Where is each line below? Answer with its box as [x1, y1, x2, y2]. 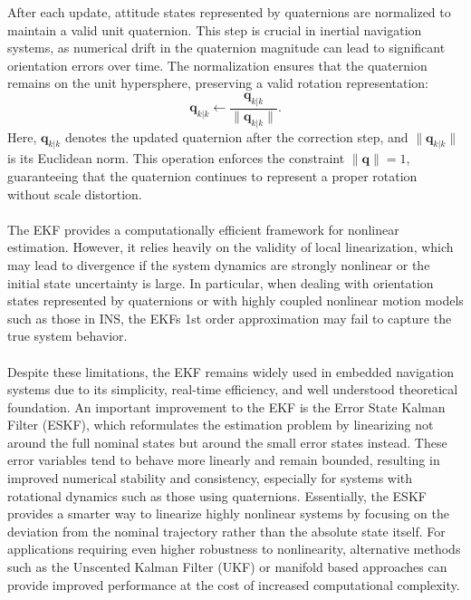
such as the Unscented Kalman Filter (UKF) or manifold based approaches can [7, 557, 447, 576]
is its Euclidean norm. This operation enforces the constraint [7, 149, 345, 168]
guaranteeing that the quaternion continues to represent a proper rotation [7, 166, 418, 185]
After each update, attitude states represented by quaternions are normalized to [7, 3, 451, 21]
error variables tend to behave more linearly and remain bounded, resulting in [7, 450, 440, 469]
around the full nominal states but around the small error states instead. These [7, 432, 447, 451]
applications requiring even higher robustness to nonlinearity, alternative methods [7, 539, 461, 558]
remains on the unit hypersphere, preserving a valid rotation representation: [7, 73, 428, 92]
